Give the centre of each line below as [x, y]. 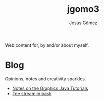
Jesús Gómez [83, 23]
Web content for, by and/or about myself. [47, 45]
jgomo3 [83, 9]
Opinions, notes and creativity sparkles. [46, 79]
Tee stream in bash [32, 93]
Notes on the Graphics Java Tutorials [50, 88]
